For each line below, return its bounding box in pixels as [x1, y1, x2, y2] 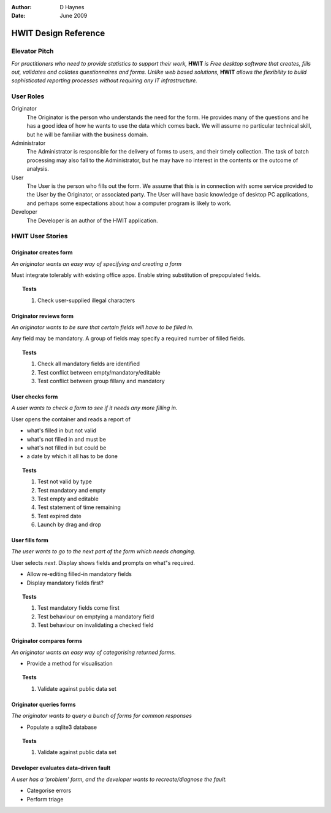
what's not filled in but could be [26, 444, 107, 451]
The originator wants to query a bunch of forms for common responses [11, 712, 192, 720]
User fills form [11, 537, 49, 544]
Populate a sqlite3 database [26, 723, 97, 731]
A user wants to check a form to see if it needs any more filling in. [11, 404, 178, 411]
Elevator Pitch [11, 47, 55, 55]
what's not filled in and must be [26, 435, 107, 443]
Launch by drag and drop [37, 521, 102, 528]
